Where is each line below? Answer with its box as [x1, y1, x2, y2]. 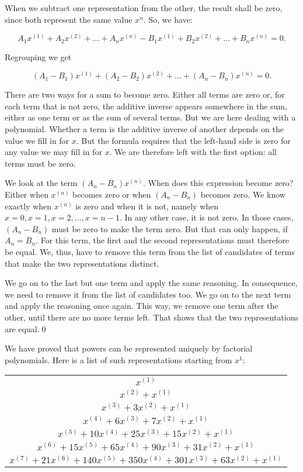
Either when [5, 188, 48, 201]
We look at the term [5, 177, 78, 189]
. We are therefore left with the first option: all [109, 146, 277, 158]
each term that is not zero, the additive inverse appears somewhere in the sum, [5, 99, 287, 112]
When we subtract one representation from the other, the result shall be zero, [5, 2, 283, 13]
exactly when [5, 199, 52, 212]
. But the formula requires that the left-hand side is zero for [76, 134, 291, 146]
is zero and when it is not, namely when [75, 199, 219, 212]
